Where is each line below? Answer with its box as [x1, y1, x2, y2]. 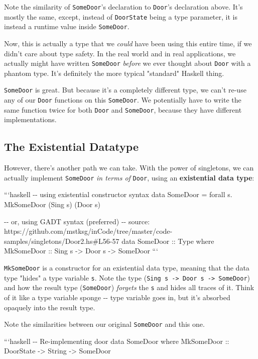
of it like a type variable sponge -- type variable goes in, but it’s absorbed [4, 292, 230, 302]
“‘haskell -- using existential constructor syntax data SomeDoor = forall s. [4, 189, 232, 200]
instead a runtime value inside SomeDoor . [4, 21, 130, 32]
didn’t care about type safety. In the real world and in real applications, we [4, 48, 236, 58]
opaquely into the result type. [4, 302, 95, 312]
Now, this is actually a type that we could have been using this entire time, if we [4, 38, 252, 48]
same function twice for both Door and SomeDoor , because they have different [4, 104, 242, 115]
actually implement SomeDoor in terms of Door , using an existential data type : [4, 172, 254, 183]
